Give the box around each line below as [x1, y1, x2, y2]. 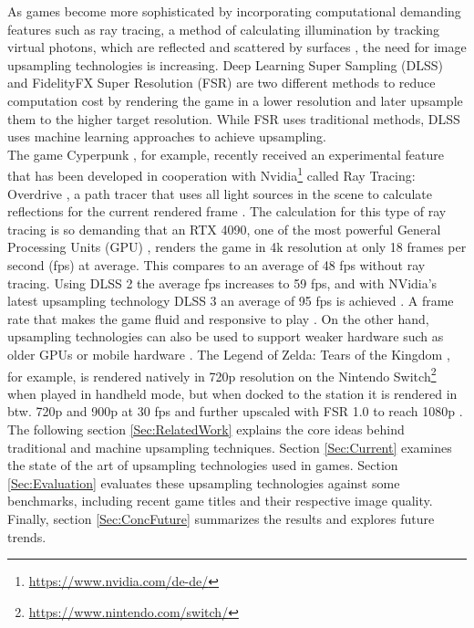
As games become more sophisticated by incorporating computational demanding [7, 2, 461, 20]
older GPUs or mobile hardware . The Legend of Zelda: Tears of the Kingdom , [7, 344, 450, 363]
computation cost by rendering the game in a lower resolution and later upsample [7, 90, 463, 110]
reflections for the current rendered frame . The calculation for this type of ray [7, 202, 447, 221]
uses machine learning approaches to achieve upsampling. [7, 127, 326, 146]
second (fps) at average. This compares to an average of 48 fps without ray [7, 255, 426, 274]
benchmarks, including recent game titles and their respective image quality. [7, 491, 433, 510]
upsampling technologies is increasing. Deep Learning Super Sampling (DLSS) [7, 55, 444, 74]
